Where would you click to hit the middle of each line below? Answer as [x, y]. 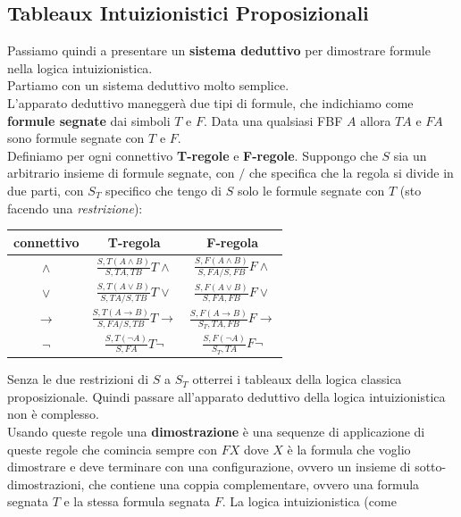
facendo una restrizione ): [75, 208]
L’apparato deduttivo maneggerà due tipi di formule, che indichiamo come [210, 102]
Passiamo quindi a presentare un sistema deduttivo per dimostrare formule [219, 50]
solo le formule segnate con [311, 190]
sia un [410, 155]
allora [376, 120]
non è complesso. [53, 414]
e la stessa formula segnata [137, 501]
